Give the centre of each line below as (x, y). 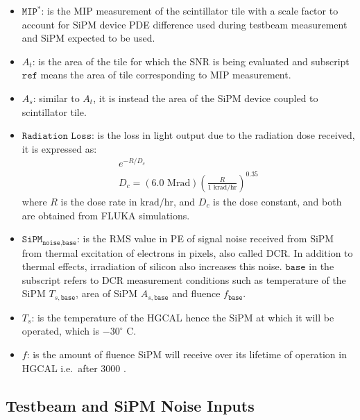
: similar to (56, 98)
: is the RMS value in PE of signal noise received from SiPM (206, 238)
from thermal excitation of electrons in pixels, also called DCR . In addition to (187, 252)
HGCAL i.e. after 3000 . (74, 368)
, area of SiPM (107, 293)
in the (322, 266)
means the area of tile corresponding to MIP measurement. (166, 75)
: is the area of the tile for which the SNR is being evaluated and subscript (191, 61)
